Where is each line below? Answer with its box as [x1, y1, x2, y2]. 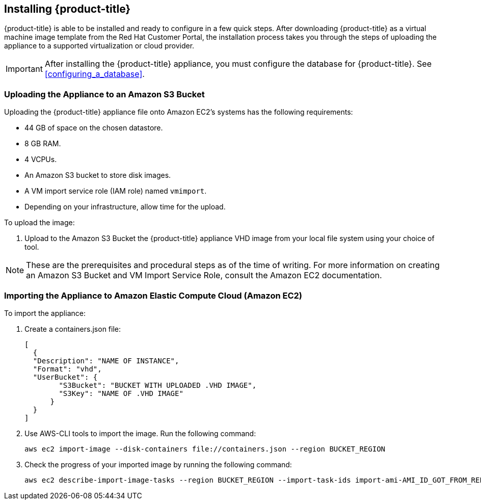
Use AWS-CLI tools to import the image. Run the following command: [24, 429, 256, 438]
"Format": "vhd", [33, 364, 102, 373]
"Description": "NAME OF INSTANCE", [33, 356, 179, 365]
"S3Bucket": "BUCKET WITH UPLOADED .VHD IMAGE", [59, 381, 257, 389]
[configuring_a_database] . [44, 69, 145, 79]
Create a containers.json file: [24, 324, 121, 333]
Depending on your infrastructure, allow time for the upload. [24, 202, 226, 211]
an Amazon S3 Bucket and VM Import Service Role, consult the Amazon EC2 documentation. [26, 270, 382, 281]
